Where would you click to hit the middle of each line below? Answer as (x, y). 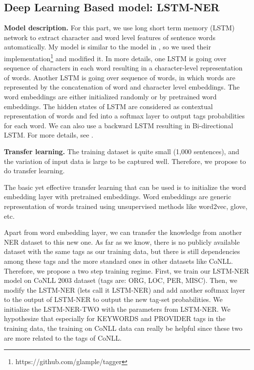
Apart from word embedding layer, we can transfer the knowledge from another (123, 232)
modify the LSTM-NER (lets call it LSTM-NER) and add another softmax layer (125, 289)
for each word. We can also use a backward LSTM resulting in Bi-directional (119, 125)
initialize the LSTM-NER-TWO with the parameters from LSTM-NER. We (117, 309)
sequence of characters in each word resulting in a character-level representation (123, 68)
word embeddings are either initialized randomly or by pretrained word (110, 97)
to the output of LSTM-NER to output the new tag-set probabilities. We (113, 299)
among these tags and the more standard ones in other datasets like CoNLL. (118, 261)
